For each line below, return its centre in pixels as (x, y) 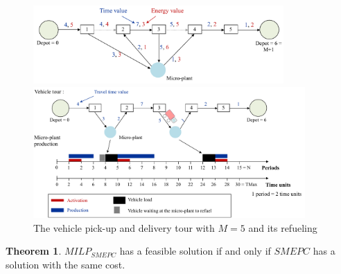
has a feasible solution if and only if (195, 251)
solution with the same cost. (65, 264)
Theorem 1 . (34, 251)
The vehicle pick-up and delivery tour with (124, 227)
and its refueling (283, 227)
